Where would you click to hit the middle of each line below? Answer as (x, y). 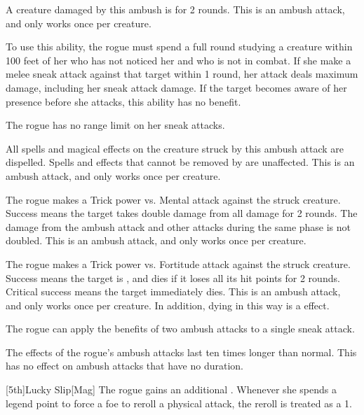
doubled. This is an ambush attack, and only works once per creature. (156, 240)
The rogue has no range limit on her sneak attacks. (115, 125)
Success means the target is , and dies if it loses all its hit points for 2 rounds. (173, 277)
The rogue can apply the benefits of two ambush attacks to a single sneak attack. (180, 329)
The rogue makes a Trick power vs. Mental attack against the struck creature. (173, 199)
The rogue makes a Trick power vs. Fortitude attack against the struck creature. (178, 263)
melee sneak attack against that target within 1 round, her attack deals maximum (182, 74)
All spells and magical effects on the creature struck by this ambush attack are (175, 148)
